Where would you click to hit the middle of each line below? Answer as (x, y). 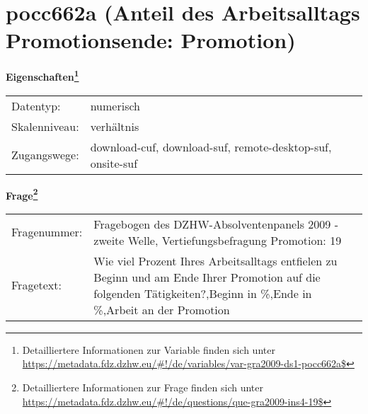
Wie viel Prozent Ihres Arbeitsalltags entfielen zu (215, 260)
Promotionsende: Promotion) (151, 40)
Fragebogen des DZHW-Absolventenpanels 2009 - (216, 224)
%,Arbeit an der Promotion (162, 309)
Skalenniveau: (45, 126)
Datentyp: (36, 105)
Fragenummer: (47, 232)
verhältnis (115, 126)
